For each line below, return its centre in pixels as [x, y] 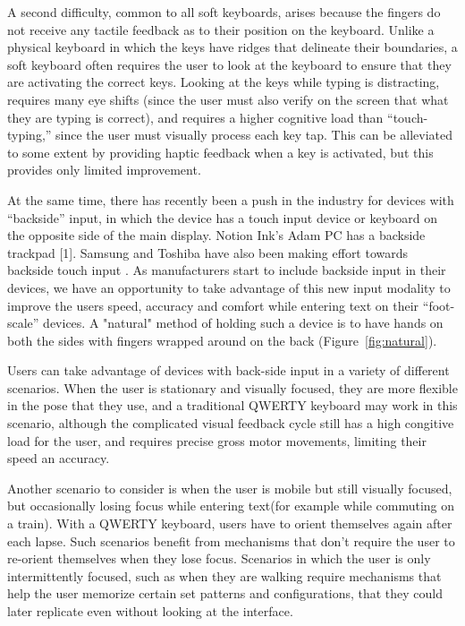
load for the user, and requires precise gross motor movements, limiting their [217, 440]
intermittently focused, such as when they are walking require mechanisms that [224, 575]
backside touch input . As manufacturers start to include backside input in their [227, 270]
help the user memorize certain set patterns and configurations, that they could [225, 593]
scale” [23, 323]
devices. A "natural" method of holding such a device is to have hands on [243, 323]
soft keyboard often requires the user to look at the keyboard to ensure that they [229, 64]
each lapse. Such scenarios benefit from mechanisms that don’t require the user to [231, 540]
